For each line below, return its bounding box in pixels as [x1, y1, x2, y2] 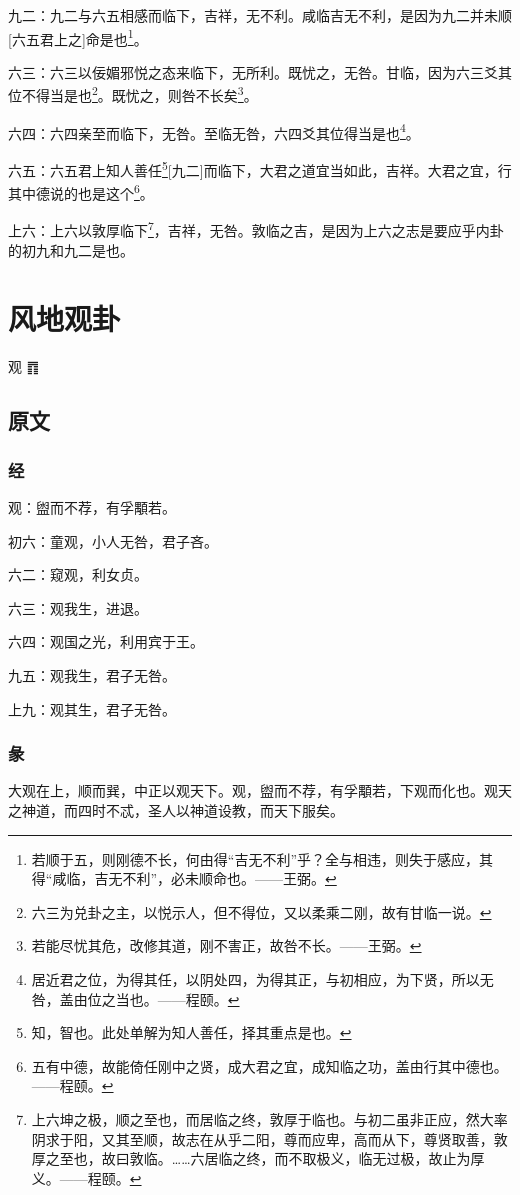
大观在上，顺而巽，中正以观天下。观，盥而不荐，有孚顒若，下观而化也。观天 [8, 780, 512, 801]
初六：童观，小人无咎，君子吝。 [8, 530, 218, 551]
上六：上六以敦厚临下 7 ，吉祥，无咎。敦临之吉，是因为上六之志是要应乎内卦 [8, 217, 504, 241]
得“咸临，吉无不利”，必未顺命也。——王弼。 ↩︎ [31, 868, 337, 889]
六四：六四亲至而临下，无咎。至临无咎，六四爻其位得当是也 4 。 [8, 119, 420, 143]
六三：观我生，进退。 [8, 597, 148, 618]
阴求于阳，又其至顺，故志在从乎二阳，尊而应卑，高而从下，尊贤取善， [31, 1128, 494, 1149]
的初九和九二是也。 [8, 239, 134, 260]
